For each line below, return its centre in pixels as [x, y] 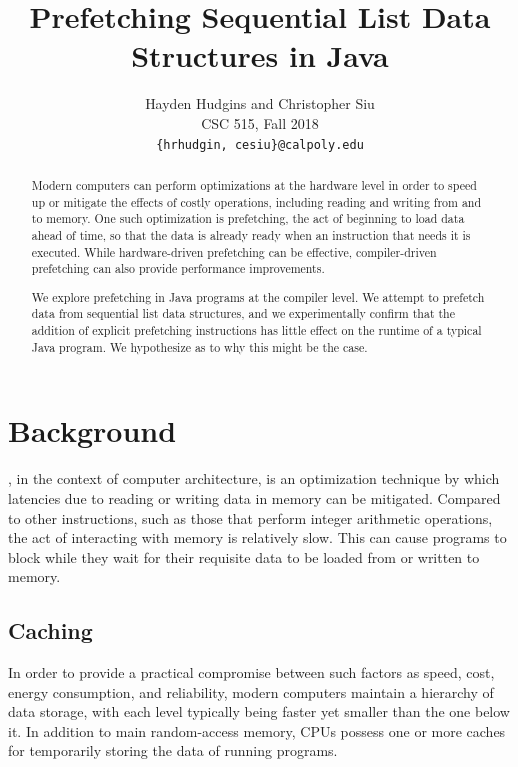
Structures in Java [260, 55]
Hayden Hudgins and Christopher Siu [260, 103]
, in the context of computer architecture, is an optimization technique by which [254, 478]
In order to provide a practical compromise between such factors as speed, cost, [251, 672]
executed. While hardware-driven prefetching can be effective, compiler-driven [234, 251]
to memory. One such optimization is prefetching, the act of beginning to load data [248, 218]
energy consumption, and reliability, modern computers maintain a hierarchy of [251, 691]
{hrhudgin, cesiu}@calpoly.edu [260, 144]
